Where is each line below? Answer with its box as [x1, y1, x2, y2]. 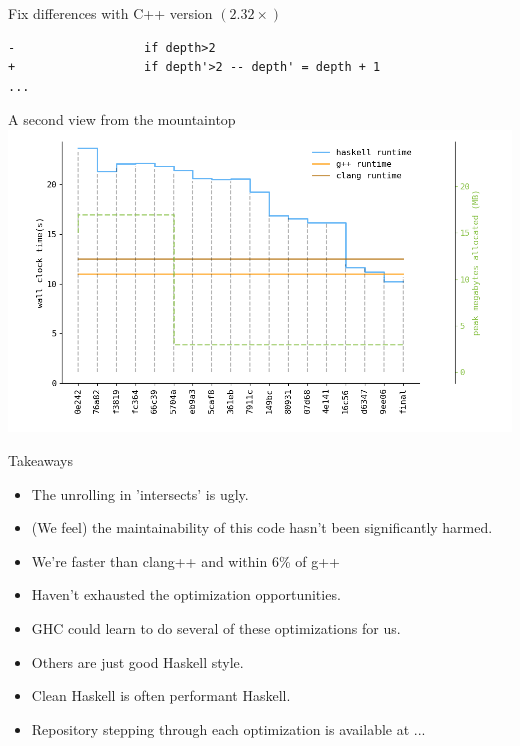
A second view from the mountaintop [8, 109, 236, 130]
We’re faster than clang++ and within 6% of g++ [31, 550, 340, 571]
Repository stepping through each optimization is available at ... [31, 718, 426, 739]
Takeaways [8, 449, 74, 470]
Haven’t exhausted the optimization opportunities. [31, 584, 341, 605]
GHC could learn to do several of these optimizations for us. [31, 617, 401, 638]
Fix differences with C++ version [8, 3, 213, 23]
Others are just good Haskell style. [31, 651, 244, 672]
